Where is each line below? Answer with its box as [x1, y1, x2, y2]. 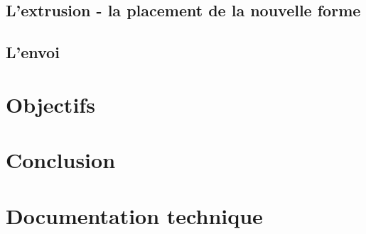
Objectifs [6, 89, 95, 118]
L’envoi [6, 41, 60, 63]
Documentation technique [6, 201, 263, 230]
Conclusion [6, 145, 116, 174]
